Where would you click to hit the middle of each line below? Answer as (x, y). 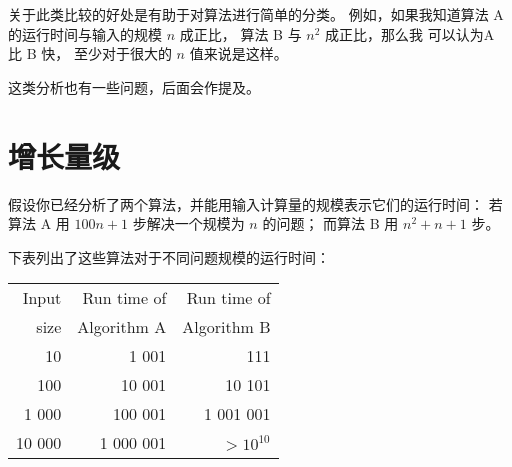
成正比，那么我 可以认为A (410, 33)
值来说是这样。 (238, 53)
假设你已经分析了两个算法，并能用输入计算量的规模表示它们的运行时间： (246, 203)
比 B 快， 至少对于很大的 (90, 53)
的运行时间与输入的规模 (85, 33)
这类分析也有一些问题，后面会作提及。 (134, 86)
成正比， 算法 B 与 (240, 33)
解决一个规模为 (195, 223)
